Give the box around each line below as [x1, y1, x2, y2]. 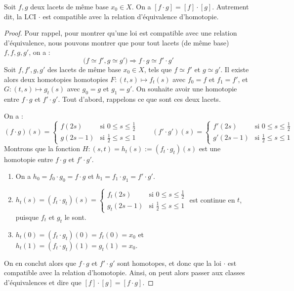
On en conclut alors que [4, 257, 76, 268]
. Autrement [212, 1, 249, 11]
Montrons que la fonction [4, 143, 81, 154]
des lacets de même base [47, 64, 121, 74]
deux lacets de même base [30, 1, 109, 11]
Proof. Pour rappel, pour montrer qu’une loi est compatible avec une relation [4, 28, 237, 38]
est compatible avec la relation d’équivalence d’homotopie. [42, 11, 219, 21]
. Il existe [220, 64, 249, 74]
